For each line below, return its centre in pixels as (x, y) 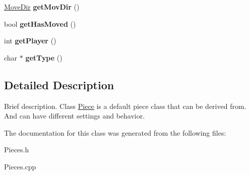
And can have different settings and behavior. (75, 116)
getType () (44, 57)
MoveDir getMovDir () (42, 7)
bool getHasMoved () (40, 23)
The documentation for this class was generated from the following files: (115, 132)
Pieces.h (17, 150)
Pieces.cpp (20, 166)
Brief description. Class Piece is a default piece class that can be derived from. (125, 106)
